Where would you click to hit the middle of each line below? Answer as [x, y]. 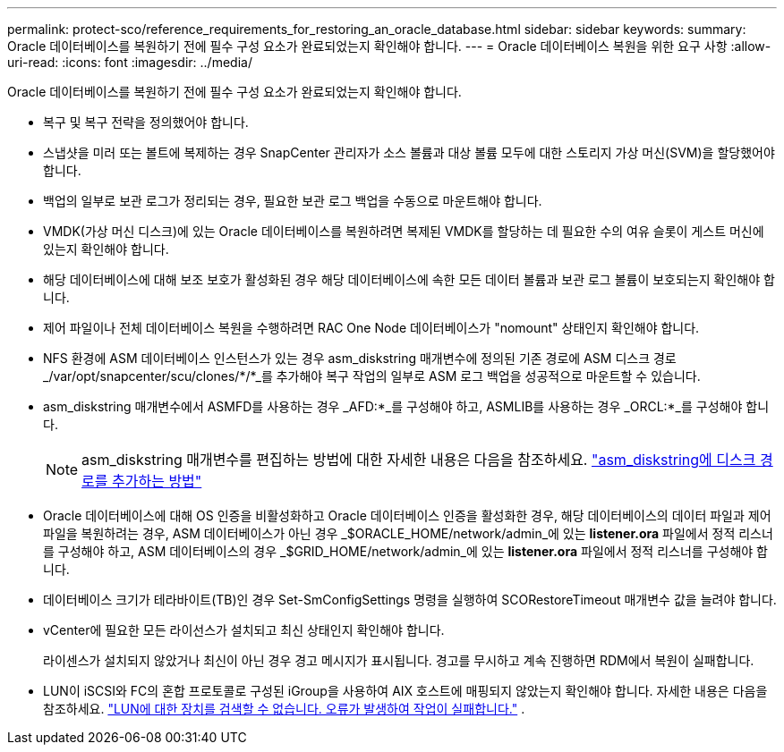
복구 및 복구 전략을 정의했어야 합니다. [146, 122]
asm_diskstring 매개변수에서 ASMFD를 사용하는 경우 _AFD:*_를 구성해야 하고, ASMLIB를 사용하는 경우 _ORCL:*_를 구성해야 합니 [406, 406]
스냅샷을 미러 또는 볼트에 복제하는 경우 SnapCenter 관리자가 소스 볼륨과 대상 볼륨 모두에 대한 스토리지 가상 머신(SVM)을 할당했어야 [409, 152]
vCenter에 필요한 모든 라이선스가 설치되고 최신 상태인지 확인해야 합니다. [244, 630]
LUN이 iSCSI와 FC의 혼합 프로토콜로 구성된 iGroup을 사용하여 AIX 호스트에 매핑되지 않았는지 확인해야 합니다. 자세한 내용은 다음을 [405, 691]
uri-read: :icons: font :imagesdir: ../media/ [130, 62]
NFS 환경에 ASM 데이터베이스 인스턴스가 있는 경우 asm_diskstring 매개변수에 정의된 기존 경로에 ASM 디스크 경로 [360, 358]
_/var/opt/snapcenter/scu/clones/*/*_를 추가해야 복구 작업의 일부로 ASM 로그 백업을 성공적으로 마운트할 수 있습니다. [372, 376]
